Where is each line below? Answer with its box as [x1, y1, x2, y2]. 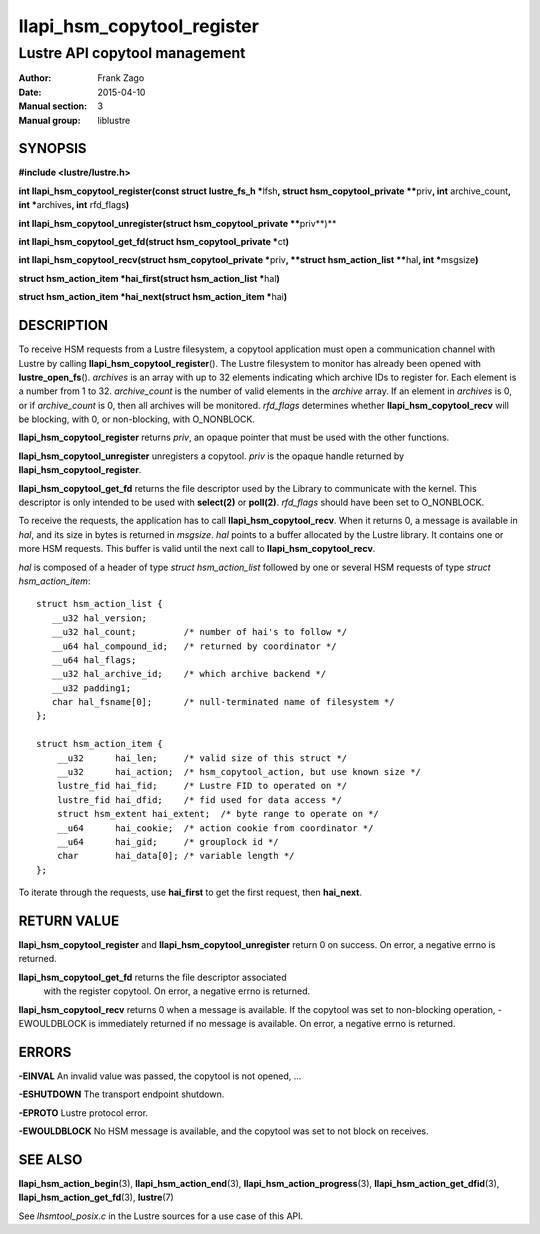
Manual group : [18, 114, 81, 126]
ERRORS [18, 1043, 72, 1060]
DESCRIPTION [18, 317, 109, 334]
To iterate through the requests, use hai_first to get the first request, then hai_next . [18, 886, 363, 899]
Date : [18, 86, 42, 98]
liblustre [97, 114, 131, 126]
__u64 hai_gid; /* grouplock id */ [56, 836, 279, 847]
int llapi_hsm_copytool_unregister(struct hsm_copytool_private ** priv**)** [18, 217, 337, 229]
